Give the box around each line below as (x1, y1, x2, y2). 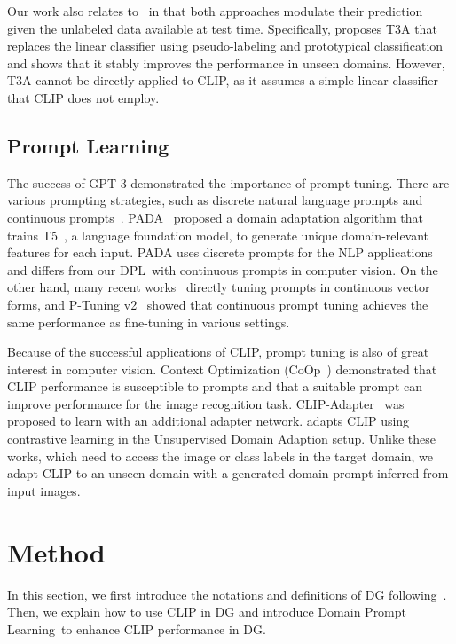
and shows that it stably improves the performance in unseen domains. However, (7, 53, 445, 72)
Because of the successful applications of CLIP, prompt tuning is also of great (7, 342, 429, 361)
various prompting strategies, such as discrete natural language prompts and (7, 191, 423, 209)
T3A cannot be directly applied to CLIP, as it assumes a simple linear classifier (7, 71, 438, 90)
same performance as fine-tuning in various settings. (7, 312, 290, 331)
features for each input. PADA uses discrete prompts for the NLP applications (7, 243, 433, 262)
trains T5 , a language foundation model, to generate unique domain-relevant (7, 225, 429, 244)
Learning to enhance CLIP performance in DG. (7, 619, 266, 638)
